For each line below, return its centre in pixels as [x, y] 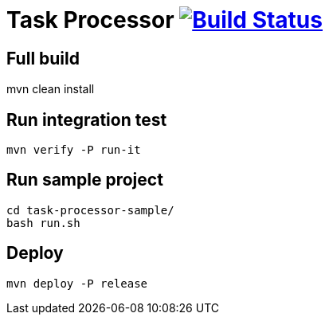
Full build [43, 58]
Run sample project [85, 180]
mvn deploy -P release [77, 283]
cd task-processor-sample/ [90, 210]
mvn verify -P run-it [74, 150]
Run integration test [87, 119]
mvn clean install [51, 89]
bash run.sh [43, 223]
